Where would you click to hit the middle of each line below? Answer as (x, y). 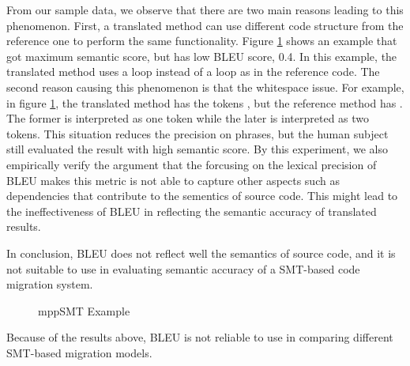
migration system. (50, 284)
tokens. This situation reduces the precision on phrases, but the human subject (197, 133)
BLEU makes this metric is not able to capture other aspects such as (173, 180)
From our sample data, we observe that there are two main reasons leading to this (205, 9)
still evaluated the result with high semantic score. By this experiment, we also (197, 149)
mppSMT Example (84, 310)
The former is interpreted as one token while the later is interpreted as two (188, 118)
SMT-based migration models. (79, 352)
